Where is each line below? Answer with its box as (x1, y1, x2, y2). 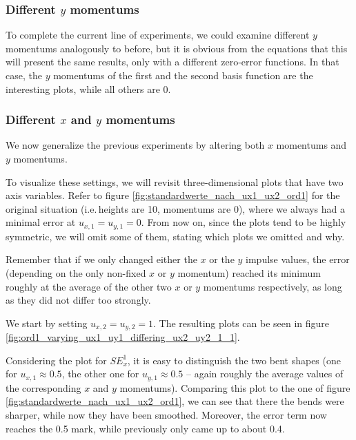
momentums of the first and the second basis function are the (53, 68, 313, 82)
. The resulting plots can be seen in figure (153, 315, 330, 330)
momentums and (276, 138, 347, 152)
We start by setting (6, 315, 88, 330)
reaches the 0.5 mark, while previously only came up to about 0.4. (6, 421, 285, 435)
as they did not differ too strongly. (6, 293, 151, 307)
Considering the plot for (6, 353, 107, 367)
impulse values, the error (246, 252, 350, 266)
